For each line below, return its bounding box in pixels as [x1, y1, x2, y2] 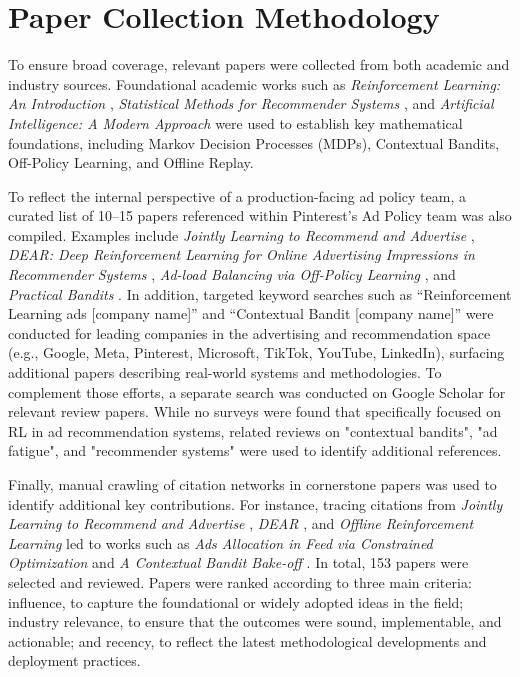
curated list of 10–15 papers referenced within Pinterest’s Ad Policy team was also [8, 205, 512, 226]
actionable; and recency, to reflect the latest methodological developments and [8, 630, 487, 651]
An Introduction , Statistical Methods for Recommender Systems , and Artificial [8, 93, 494, 114]
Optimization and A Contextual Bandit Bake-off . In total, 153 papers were [8, 552, 469, 573]
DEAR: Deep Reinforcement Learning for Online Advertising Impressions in [8, 244, 475, 265]
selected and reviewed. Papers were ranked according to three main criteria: [8, 571, 472, 592]
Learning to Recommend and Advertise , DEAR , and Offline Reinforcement [8, 513, 474, 534]
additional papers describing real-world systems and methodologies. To [8, 362, 442, 383]
